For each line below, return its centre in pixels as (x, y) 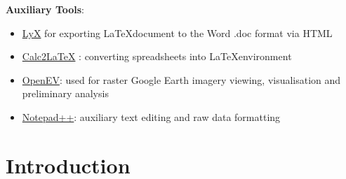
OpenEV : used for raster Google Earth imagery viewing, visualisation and (181, 79)
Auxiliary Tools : (45, 9)
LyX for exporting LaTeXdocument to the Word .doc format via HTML (177, 33)
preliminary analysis (65, 93)
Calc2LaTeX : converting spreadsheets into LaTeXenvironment (157, 56)
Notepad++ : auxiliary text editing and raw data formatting (151, 116)
